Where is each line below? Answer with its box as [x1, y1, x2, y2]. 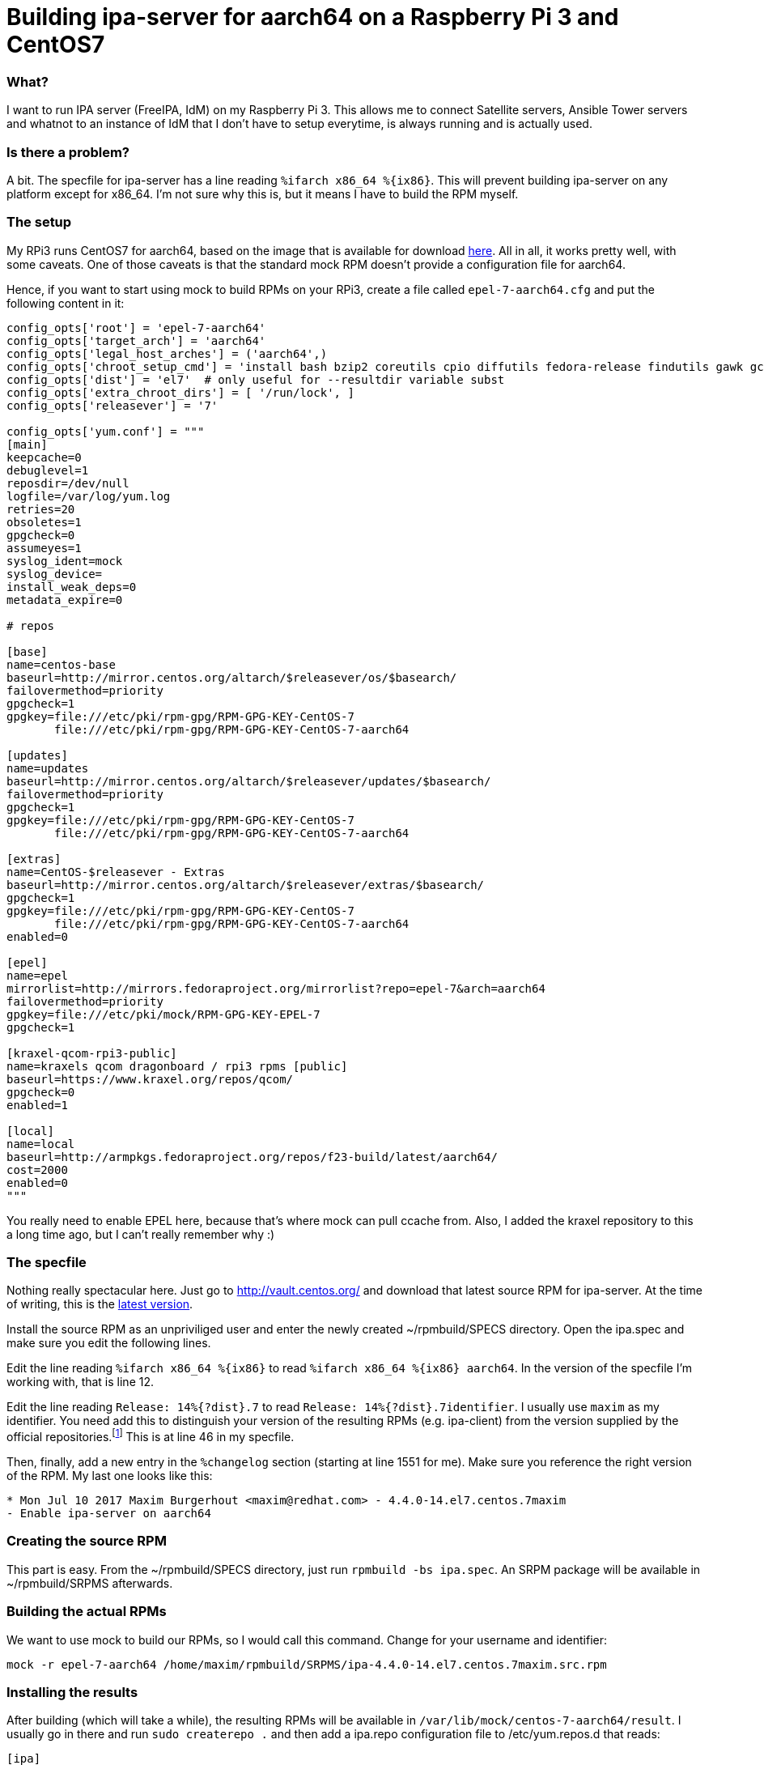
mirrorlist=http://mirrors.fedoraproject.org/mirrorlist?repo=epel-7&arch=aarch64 [6, 981, 545, 995]
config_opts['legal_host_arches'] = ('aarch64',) [6, 347, 328, 360]
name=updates [6, 761, 89, 775]
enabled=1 [6, 1098, 68, 1112]
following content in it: [6, 296, 125, 310]
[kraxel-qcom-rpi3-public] [6, 1046, 177, 1060]
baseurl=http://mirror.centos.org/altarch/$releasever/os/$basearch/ [6, 670, 457, 684]
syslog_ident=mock [6, 554, 123, 568]
